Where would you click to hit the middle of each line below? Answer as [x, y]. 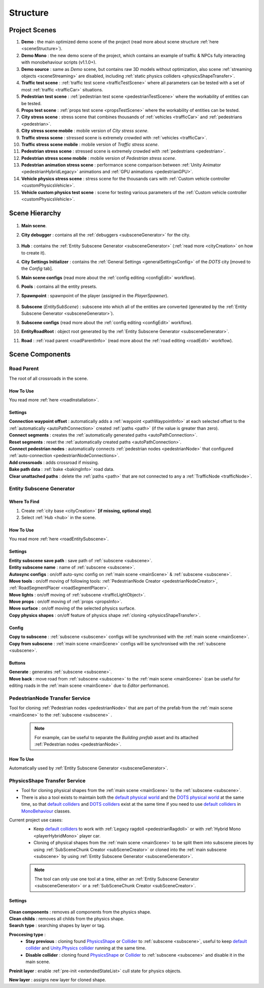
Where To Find [24, 502]
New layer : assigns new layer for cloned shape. [58, 980]
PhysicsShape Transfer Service [47, 781]
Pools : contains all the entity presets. [59, 286]
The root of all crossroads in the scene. [48, 378]
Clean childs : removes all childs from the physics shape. [67, 919]
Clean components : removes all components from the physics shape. [80, 912]
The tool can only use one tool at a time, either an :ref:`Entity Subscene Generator [117, 879]
